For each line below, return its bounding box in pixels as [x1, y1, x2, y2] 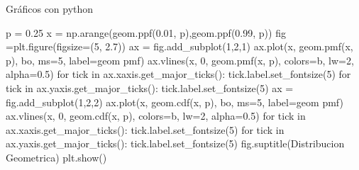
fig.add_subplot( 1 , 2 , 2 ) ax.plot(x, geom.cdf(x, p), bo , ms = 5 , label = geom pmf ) [6, 94, 343, 109]
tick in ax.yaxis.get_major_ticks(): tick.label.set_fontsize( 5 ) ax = [6, 80, 294, 95]
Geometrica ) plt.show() [6, 149, 107, 164]
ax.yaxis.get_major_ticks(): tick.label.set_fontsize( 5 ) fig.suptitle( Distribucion [6, 136, 345, 151]
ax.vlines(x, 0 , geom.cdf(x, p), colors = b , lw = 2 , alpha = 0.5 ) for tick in [6, 108, 306, 123]
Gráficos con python [6, 1, 94, 16]
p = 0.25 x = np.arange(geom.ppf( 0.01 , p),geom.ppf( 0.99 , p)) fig [6, 25, 286, 40]
